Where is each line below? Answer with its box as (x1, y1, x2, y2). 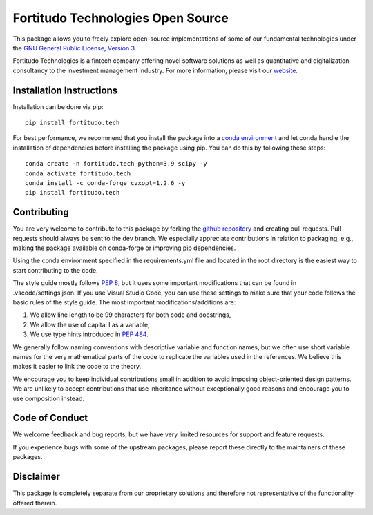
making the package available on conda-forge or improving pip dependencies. (12, 244, 236, 252)
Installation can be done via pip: (12, 102, 104, 110)
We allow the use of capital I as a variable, (30, 320, 150, 329)
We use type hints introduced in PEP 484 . (30, 330, 149, 338)
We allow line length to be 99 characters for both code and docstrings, (30, 311, 231, 319)
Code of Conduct (12, 412, 88, 424)
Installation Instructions (12, 84, 118, 96)
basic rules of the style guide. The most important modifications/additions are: (12, 298, 236, 307)
